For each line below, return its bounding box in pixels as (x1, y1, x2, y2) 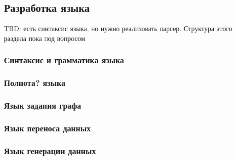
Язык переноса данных (4, 121, 91, 134)
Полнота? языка (4, 77, 66, 89)
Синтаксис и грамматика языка (4, 54, 124, 66)
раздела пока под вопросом (4, 33, 85, 43)
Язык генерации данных (4, 144, 96, 157)
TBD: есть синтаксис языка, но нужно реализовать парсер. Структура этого (4, 23, 232, 34)
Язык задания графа (4, 99, 81, 111)
